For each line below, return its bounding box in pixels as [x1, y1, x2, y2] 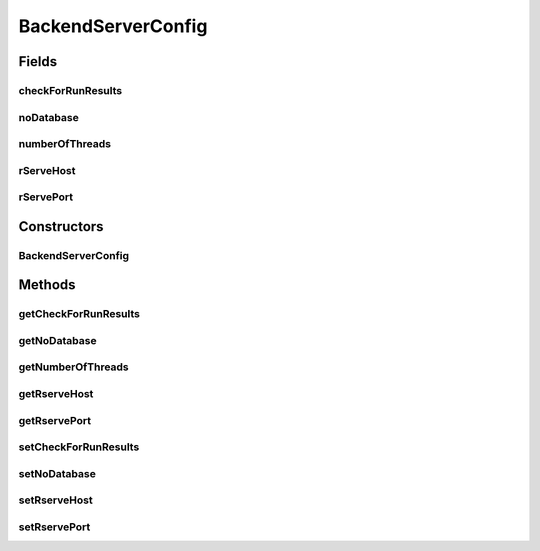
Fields [18, 53, 58, 70]
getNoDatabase [18, 333, 97, 347]
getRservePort [18, 413, 92, 427]
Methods [18, 276, 76, 294]
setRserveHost [18, 493, 94, 507]
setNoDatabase [18, 466, 97, 480]
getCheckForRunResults [18, 307, 140, 321]
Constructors [18, 218, 104, 235]
